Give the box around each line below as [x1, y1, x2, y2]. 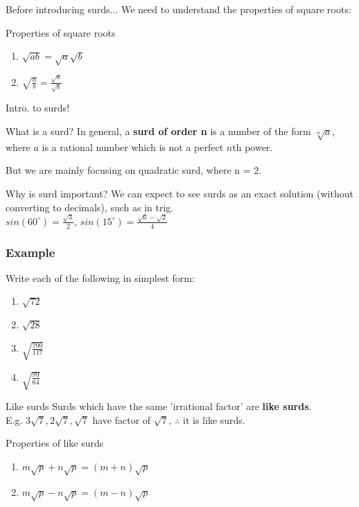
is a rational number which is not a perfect [42, 139, 224, 154]
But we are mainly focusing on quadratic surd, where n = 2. [6, 163, 262, 177]
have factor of [92, 412, 151, 427]
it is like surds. [183, 412, 245, 427]
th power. [232, 139, 273, 154]
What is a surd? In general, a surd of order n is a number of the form [6, 123, 311, 138]
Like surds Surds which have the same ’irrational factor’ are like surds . [6, 399, 312, 413]
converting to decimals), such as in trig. [6, 199, 174, 214]
